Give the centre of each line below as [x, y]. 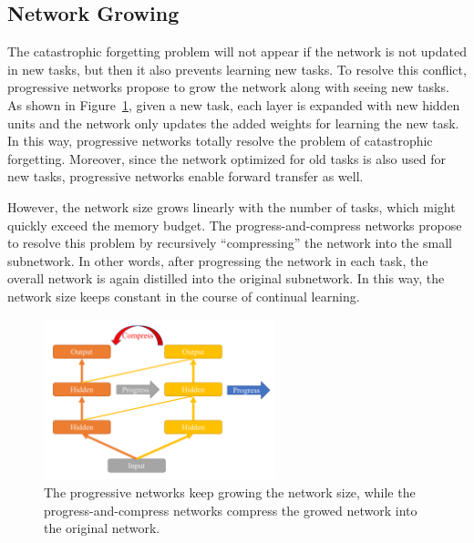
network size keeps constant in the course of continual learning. [184, 296]
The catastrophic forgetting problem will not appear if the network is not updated [237, 51]
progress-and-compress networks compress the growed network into [231, 510]
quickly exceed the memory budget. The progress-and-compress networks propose [235, 225]
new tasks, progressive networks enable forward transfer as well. [185, 176]
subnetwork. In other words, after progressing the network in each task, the [218, 260]
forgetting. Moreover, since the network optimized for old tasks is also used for [227, 158]
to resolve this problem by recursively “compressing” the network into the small [230, 243]
